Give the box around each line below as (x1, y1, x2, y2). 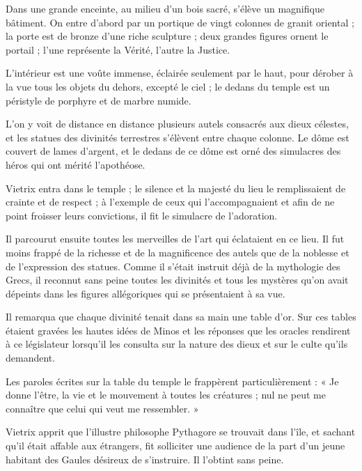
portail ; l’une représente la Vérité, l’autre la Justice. (6, 42, 230, 56)
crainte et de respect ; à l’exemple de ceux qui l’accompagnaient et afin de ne (6, 194, 335, 209)
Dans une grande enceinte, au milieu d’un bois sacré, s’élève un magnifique (6, 1, 324, 15)
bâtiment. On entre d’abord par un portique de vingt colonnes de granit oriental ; (6, 15, 354, 29)
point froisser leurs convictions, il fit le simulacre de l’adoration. (6, 208, 278, 222)
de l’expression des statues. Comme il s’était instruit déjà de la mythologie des (6, 258, 340, 273)
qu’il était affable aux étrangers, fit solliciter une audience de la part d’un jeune (6, 438, 345, 453)
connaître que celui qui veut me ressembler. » (6, 401, 199, 415)
